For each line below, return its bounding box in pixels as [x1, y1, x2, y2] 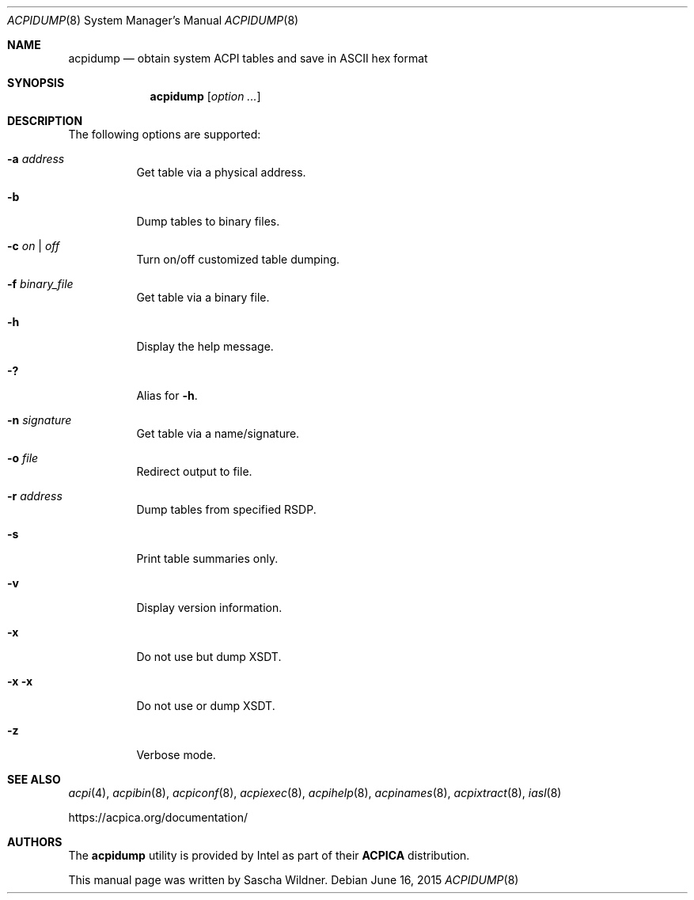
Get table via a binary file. [136, 291, 270, 304]
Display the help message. [136, 340, 274, 353]
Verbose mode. [136, 748, 216, 761]
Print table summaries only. [136, 552, 279, 565]
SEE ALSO [7, 773, 61, 786]
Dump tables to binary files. [136, 215, 280, 228]
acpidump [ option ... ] [150, 89, 261, 103]
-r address [7, 489, 63, 503]
